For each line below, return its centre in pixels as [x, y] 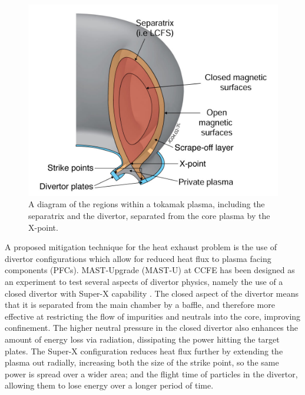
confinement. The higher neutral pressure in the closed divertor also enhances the [151, 328]
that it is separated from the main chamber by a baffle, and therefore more [140, 305]
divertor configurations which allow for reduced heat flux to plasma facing [138, 258]
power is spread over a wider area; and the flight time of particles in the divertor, [151, 374]
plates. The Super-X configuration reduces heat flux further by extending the [144, 351]
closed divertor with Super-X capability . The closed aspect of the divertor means [152, 293]
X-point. [43, 227]
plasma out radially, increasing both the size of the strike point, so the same [142, 362]
